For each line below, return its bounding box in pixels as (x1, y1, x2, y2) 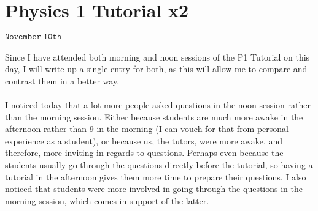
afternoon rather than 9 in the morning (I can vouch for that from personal (5, 122, 289, 135)
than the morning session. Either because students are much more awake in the (5, 110, 303, 123)
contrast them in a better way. (5, 74, 120, 87)
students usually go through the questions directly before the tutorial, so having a (5, 158, 313, 171)
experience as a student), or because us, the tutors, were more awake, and (5, 134, 283, 147)
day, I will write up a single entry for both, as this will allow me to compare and (5, 62, 308, 75)
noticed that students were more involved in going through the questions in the (5, 182, 303, 195)
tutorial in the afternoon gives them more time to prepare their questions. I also (5, 170, 306, 183)
